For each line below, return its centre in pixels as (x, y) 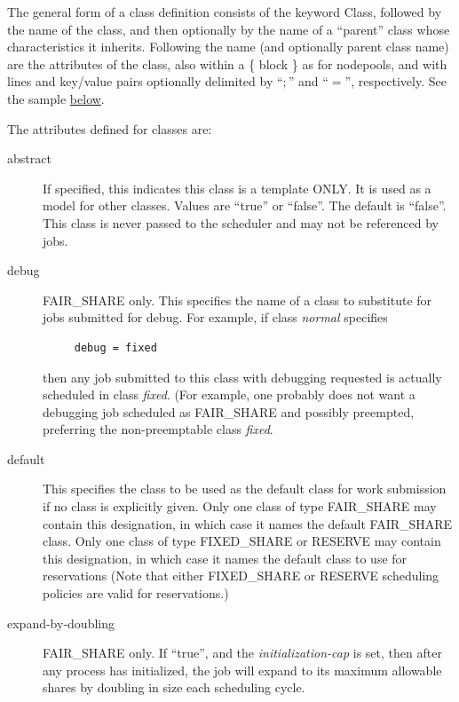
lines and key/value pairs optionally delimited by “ (145, 81)
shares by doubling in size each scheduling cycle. (174, 687)
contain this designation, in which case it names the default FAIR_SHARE (248, 523)
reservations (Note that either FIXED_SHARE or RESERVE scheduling (241, 576)
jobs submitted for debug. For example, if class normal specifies (215, 317)
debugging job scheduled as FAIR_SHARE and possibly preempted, (229, 411)
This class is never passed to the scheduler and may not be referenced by (241, 222)
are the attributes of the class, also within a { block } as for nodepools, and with (227, 63)
